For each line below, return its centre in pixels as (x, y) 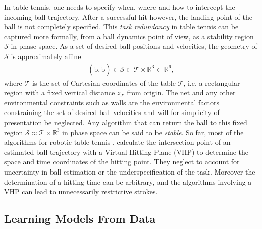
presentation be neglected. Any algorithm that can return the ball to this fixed (126, 122)
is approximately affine (46, 56)
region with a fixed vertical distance (60, 93)
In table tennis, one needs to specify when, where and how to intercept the (120, 7)
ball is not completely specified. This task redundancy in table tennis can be (121, 26)
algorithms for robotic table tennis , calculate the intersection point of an (117, 142)
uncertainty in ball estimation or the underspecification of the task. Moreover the (130, 171)
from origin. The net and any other (181, 93)
